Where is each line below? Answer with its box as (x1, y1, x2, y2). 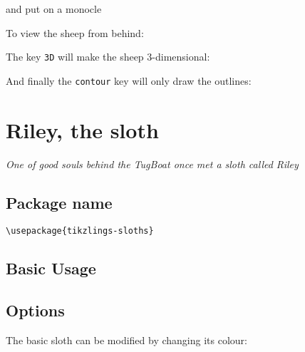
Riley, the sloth (6, 115, 159, 144)
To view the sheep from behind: (6, 25, 144, 40)
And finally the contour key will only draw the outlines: (6, 73, 252, 88)
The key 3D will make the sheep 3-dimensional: (6, 49, 210, 64)
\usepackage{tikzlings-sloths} (6, 226, 154, 237)
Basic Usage (6, 257, 96, 279)
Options (6, 299, 65, 321)
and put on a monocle (6, 1, 102, 16)
